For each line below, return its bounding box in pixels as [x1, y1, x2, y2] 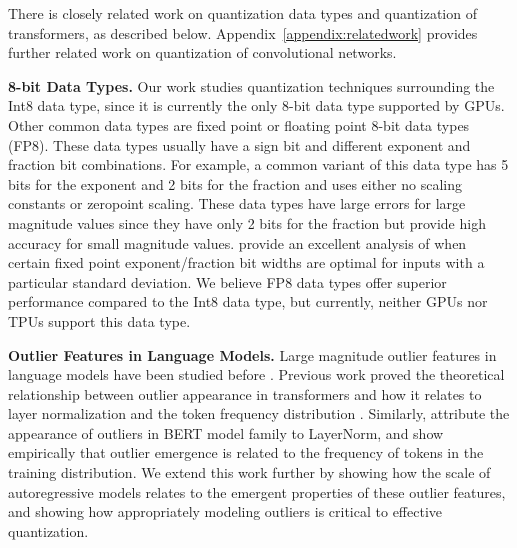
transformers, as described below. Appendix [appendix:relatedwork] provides [8, 22, 478, 43]
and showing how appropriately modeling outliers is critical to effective [8, 501, 442, 522]
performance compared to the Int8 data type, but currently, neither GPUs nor [8, 291, 488, 312]
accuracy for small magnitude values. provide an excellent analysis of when [8, 232, 467, 253]
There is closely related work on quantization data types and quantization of [8, 3, 477, 23]
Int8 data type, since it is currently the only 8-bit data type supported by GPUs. [8, 95, 505, 116]
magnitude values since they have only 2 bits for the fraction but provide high [8, 212, 486, 233]
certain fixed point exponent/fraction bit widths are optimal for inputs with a [8, 252, 485, 273]
